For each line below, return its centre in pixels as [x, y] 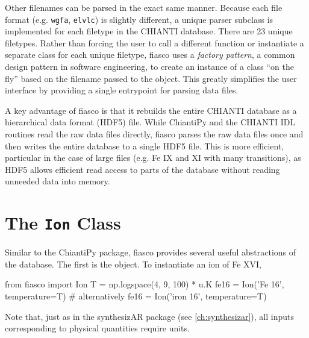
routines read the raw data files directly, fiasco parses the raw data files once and [154, 134]
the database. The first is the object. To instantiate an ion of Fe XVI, [133, 264]
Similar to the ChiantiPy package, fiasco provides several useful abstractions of [151, 252]
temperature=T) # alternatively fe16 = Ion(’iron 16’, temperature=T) [136, 296]
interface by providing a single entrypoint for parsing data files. [122, 90]
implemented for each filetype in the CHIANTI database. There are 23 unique [149, 31]
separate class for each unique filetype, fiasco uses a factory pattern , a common [150, 55]
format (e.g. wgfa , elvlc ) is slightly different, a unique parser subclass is [139, 19]
